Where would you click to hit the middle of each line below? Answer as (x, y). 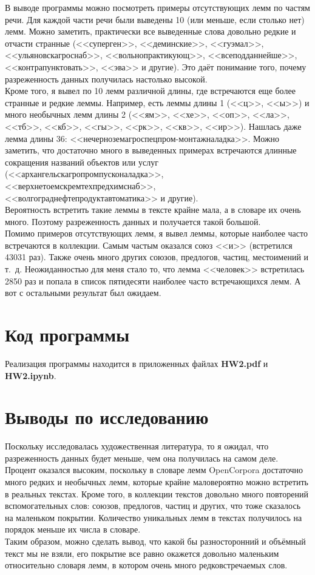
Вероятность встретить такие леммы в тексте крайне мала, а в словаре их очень (153, 210)
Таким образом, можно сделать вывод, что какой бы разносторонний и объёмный (155, 541)
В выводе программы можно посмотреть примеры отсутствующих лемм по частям (157, 7)
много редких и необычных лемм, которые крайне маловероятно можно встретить (157, 482)
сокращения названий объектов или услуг (82, 162)
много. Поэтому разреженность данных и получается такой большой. (133, 221)
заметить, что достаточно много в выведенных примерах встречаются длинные (151, 150)
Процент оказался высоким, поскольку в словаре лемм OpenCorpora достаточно (154, 470)
